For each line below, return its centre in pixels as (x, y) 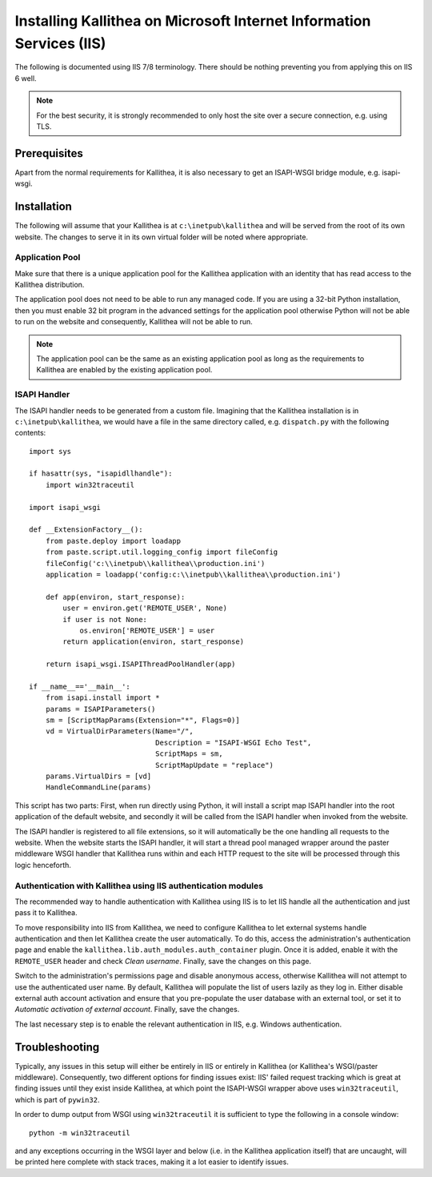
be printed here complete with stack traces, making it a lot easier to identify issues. (152, 1162)
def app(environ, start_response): (115, 597)
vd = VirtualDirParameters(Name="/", (119, 731)
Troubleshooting (57, 1047)
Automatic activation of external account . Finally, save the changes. (127, 1010)
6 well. (26, 78)
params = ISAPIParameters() (100, 709)
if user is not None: (105, 619)
